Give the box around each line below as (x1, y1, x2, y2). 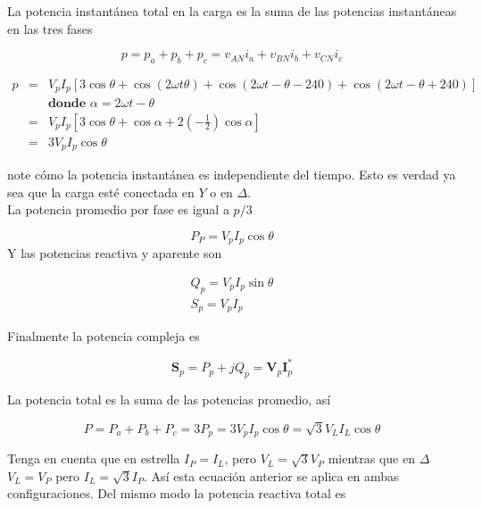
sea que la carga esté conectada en (7, 182, 195, 201)
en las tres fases (7, 19, 93, 37)
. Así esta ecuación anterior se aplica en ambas (144, 466, 399, 485)
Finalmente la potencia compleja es (7, 327, 200, 346)
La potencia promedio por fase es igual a (7, 200, 229, 219)
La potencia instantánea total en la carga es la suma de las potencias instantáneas (7, 2, 457, 20)
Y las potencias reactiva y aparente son (7, 244, 222, 262)
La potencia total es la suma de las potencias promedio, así (7, 390, 331, 409)
